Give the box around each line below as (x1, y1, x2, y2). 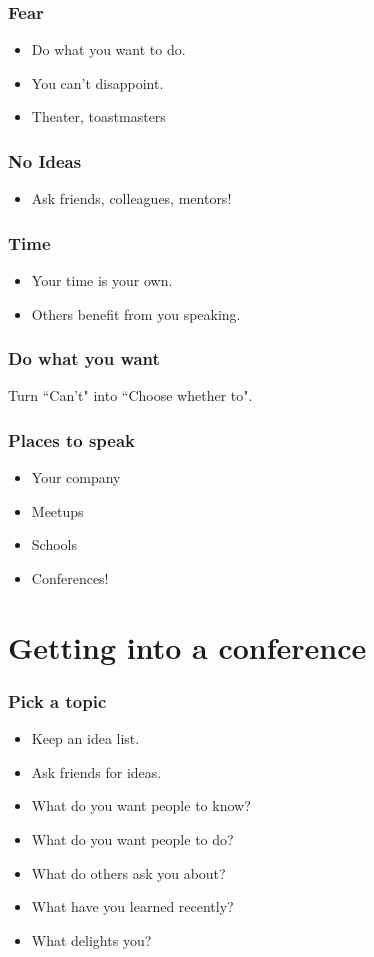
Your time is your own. (31, 270, 173, 291)
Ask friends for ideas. (31, 761, 162, 782)
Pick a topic (8, 688, 107, 713)
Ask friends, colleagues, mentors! (31, 188, 232, 209)
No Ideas (8, 148, 82, 173)
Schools (31, 534, 77, 555)
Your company (31, 467, 121, 488)
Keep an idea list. (31, 728, 140, 749)
